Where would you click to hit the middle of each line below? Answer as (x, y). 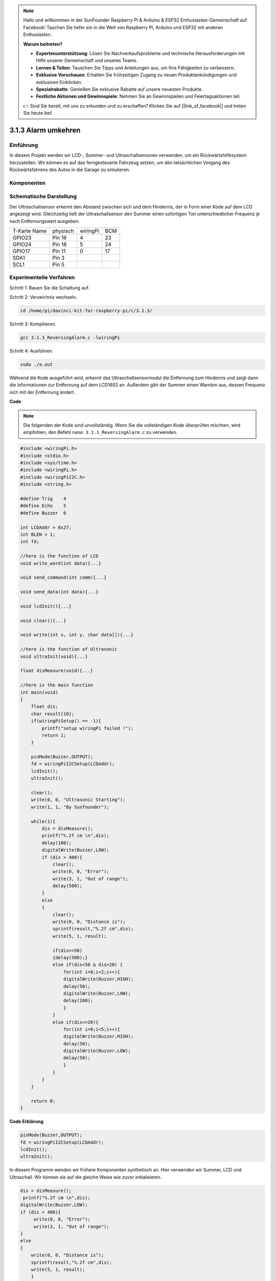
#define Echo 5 (43, 506)
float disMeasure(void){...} (57, 671)
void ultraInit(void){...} (54, 656)
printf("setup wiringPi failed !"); (88, 728)
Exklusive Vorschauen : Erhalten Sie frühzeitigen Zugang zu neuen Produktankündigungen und (136, 75)
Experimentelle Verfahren (42, 278)
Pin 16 (60, 237)
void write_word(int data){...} (61, 563)
